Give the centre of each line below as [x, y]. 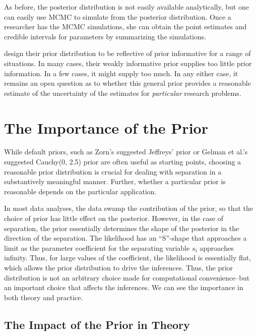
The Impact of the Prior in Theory [97, 324]
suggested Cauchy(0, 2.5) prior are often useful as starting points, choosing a [123, 162]
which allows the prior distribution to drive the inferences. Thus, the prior [119, 267]
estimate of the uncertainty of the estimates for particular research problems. [123, 93]
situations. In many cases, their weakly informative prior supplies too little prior [128, 63]
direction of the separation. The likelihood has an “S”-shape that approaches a [125, 238]
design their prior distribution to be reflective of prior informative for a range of [127, 53]
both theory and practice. [44, 297]
